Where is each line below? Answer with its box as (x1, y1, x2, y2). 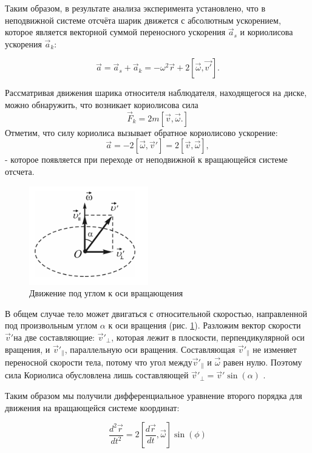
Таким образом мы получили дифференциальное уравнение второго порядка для (5, 389, 302, 402)
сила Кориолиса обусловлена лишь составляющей (5, 369, 189, 381)
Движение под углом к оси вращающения (29, 287, 183, 299)
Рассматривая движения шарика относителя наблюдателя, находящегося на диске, (5, 86, 307, 99)
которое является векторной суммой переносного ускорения (5, 26, 226, 38)
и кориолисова (240, 26, 293, 38)
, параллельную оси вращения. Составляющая (64, 342, 236, 355)
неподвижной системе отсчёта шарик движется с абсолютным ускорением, (5, 13, 281, 26)
